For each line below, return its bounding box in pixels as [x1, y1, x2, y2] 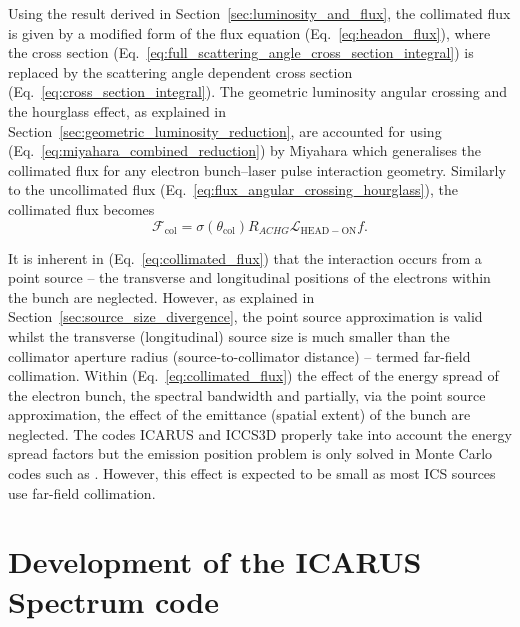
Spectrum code [8, 580, 219, 621]
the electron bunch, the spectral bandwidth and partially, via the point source [8, 384, 486, 405]
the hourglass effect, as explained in [8, 100, 227, 121]
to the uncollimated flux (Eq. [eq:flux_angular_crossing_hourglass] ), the [8, 179, 458, 200]
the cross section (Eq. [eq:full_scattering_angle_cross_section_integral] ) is [8, 42, 474, 63]
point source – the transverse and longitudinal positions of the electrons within [8, 267, 491, 288]
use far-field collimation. [8, 482, 156, 503]
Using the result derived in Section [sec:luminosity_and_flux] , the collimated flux [8, 3, 511, 23]
